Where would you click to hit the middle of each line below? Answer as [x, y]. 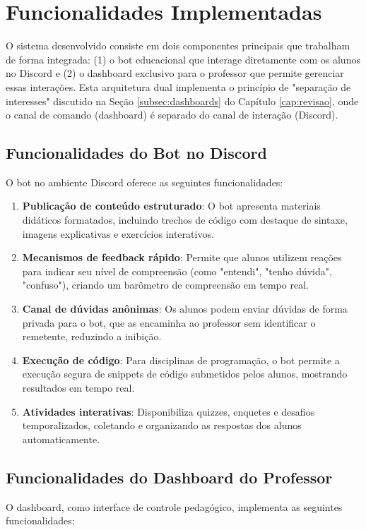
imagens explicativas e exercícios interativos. [118, 233]
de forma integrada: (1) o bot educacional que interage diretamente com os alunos [183, 59]
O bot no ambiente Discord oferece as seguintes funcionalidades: [144, 182]
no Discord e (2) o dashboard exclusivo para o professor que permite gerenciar [175, 73]
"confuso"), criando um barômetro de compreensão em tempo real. [165, 285]
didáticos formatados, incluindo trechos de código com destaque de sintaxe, [185, 220]
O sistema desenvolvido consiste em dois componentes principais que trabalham [178, 46]
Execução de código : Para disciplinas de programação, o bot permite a [181, 360]
